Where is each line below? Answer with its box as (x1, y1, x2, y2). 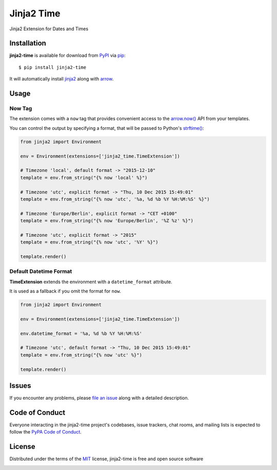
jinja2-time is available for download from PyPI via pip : (9, 52, 126, 58)
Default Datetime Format (9, 268, 72, 275)
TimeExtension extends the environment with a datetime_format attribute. (9, 279, 173, 285)
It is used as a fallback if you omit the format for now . (9, 288, 122, 295)
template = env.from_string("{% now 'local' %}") (20, 174, 148, 181)
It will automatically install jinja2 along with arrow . (9, 76, 114, 82)
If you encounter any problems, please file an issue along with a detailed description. (9, 395, 189, 401)
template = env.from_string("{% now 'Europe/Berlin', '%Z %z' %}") (20, 218, 194, 224)
